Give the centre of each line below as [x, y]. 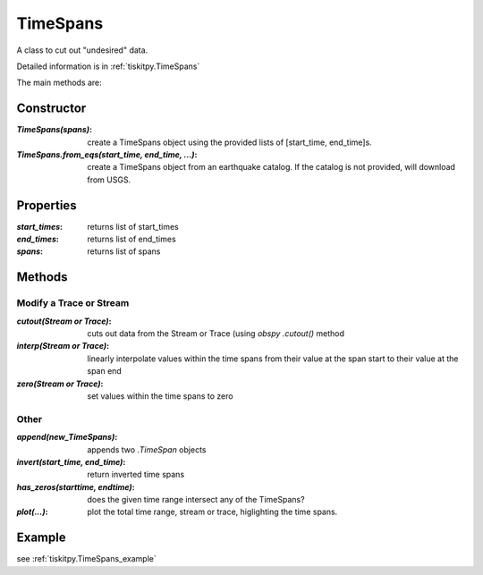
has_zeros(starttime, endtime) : [76, 486]
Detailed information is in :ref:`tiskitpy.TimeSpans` [108, 66]
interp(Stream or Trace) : [63, 346]
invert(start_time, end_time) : [71, 461]
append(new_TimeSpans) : [67, 437]
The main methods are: [59, 83]
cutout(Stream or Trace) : [64, 321]
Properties [47, 205]
